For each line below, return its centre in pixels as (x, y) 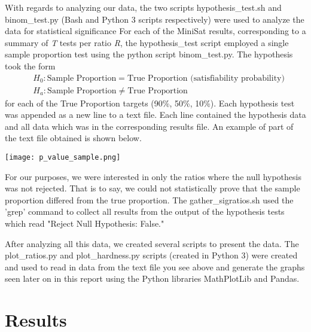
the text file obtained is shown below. (73, 138)
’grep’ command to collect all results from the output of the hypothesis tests (145, 211)
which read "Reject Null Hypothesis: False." (85, 223)
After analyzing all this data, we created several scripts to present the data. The (152, 243)
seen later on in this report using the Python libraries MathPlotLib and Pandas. (152, 278)
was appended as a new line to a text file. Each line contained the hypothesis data (155, 115)
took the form (30, 66)
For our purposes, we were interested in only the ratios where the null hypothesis (153, 176)
